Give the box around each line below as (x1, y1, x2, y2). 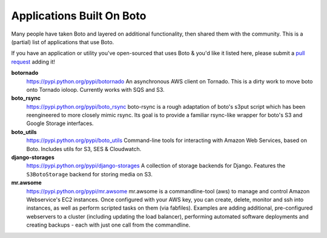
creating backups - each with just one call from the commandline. (26, 221, 191, 229)
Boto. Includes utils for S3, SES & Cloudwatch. (26, 145, 142, 152)
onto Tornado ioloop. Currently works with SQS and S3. (26, 86, 165, 93)
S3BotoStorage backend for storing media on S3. (26, 170, 153, 178)
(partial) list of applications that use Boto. (11, 38, 114, 45)
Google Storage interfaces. (26, 120, 94, 127)
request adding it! (11, 58, 56, 65)
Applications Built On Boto (11, 9, 147, 22)
